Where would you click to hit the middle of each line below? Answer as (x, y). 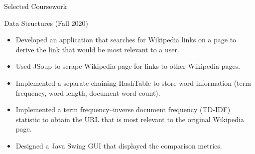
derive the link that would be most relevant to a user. (97, 49)
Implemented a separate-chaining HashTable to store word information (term (133, 82)
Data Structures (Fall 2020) (46, 23)
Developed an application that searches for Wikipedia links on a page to (126, 40)
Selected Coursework (36, 6)
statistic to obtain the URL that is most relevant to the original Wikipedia (130, 119)
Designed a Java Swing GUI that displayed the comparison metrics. (119, 145)
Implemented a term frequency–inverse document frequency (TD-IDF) (123, 109)
